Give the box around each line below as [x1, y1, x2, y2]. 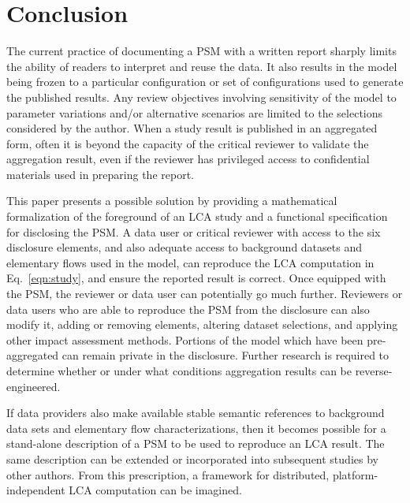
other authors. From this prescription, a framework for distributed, [6, 466, 330, 483]
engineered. [6, 378, 61, 394]
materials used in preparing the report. [6, 166, 194, 182]
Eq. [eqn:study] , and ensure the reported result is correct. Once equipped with [6, 270, 386, 286]
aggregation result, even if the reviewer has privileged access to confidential [6, 151, 370, 167]
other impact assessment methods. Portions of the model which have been [6, 331, 363, 348]
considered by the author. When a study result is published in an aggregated [6, 120, 378, 136]
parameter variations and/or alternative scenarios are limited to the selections [6, 104, 383, 121]
